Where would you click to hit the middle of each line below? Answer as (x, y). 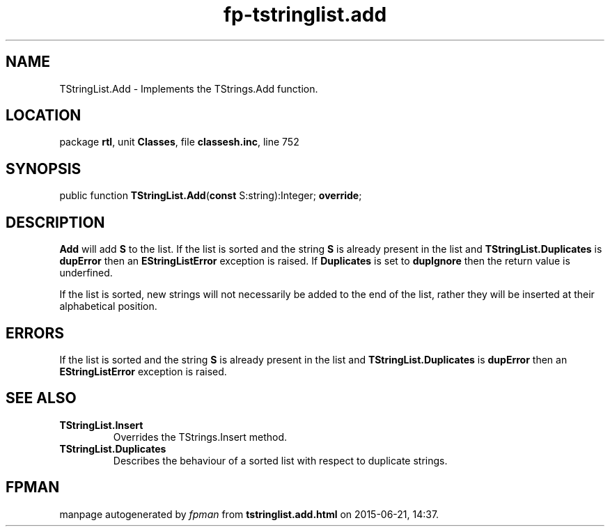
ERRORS (35, 333)
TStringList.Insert (101, 425)
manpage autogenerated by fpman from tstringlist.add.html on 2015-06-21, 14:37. (249, 514)
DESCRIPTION (55, 222)
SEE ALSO (41, 398)
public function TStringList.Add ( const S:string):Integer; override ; (211, 196)
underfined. (86, 273)
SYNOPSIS (44, 169)
